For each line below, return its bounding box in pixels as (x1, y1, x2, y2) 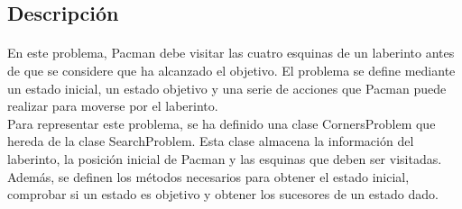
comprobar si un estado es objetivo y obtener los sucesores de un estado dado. (7, 185, 439, 204)
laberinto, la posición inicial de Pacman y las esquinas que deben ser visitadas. (7, 149, 442, 168)
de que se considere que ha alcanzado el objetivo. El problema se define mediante (7, 60, 456, 79)
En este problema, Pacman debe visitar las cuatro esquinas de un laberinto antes (7, 43, 455, 62)
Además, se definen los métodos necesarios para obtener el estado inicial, (7, 167, 410, 186)
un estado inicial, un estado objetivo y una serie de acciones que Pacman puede (7, 78, 447, 97)
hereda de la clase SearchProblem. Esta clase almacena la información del (7, 132, 414, 150)
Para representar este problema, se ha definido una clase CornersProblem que (7, 114, 436, 132)
